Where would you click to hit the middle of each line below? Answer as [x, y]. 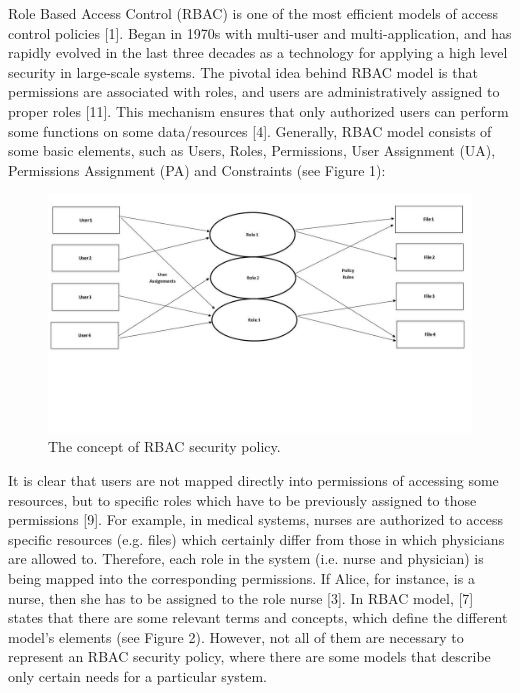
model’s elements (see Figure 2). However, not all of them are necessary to [236, 636]
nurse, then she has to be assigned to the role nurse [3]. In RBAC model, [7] [241, 597]
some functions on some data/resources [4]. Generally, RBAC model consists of [250, 130]
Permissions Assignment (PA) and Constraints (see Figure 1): [197, 169]
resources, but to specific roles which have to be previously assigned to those [242, 499]
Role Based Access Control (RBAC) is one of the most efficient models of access [253, 13]
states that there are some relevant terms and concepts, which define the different [258, 617]
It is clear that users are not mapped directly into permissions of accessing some [253, 480]
